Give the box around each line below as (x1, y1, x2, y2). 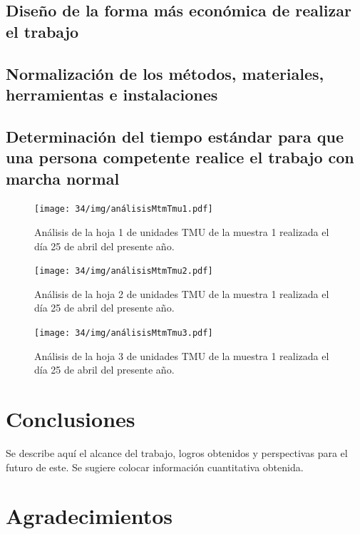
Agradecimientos (6, 501, 173, 530)
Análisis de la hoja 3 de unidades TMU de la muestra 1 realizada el (34, 348, 329, 363)
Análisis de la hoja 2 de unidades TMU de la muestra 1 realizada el (34, 286, 329, 301)
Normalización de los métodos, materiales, (6, 62, 324, 84)
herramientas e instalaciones (6, 83, 218, 105)
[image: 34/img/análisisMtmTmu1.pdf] (34, 204, 213, 215)
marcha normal (6, 167, 120, 189)
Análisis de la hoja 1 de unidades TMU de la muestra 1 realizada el (34, 224, 329, 239)
